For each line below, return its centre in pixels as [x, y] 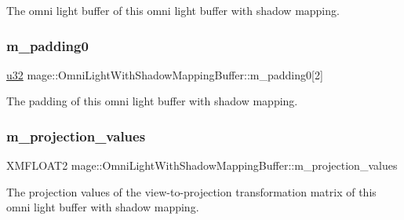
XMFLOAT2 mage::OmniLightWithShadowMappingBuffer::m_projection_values [202, 165]
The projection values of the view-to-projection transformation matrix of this [191, 191]
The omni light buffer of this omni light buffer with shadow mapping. [173, 10]
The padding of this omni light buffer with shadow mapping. [152, 101]
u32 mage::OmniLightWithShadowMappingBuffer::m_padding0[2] [165, 74]
